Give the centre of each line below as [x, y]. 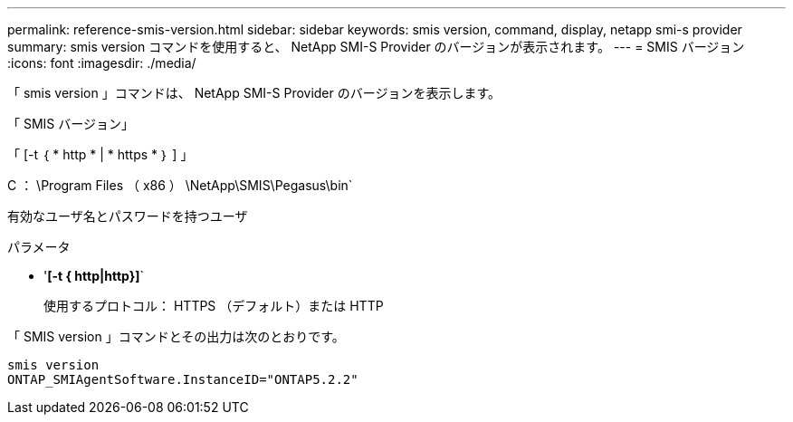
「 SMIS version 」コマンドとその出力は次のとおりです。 [176, 336]
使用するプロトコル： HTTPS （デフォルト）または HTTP [214, 306]
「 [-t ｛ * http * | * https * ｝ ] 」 [100, 154]
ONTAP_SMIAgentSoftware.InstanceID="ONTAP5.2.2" [183, 379]
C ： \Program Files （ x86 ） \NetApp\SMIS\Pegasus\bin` [180, 185]
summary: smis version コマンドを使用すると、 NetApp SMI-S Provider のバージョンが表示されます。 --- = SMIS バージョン [376, 47]
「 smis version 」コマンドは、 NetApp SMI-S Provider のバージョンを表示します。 [254, 93]
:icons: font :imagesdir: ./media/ [102, 63]
